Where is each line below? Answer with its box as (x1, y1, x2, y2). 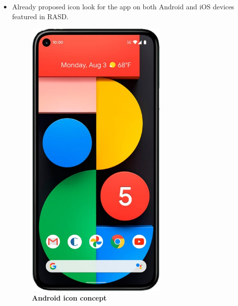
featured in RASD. (12, 11, 69, 21)
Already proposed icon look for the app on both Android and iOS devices (12, 1, 235, 11)
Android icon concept (32, 293, 107, 303)
